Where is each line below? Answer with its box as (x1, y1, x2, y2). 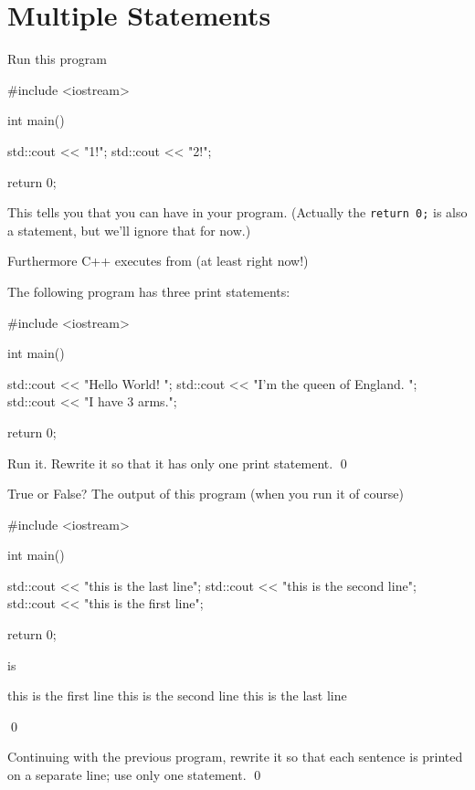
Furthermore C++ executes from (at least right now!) (7, 251, 309, 270)
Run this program (7, 49, 107, 68)
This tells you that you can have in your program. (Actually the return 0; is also (7, 203, 468, 222)
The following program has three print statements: (7, 281, 290, 300)
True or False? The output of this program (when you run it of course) (7, 484, 404, 503)
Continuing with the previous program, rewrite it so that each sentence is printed (7, 747, 463, 766)
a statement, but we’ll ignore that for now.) (7, 220, 251, 239)
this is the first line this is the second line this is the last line (7, 686, 347, 705)
